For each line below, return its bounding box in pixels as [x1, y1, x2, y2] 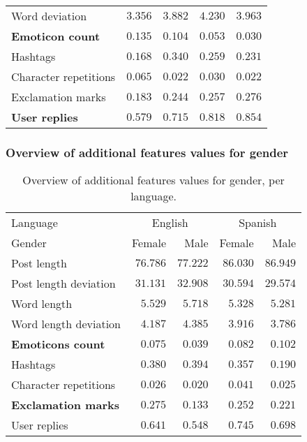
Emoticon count [11, 28, 100, 44]
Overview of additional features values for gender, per [22, 172, 285, 189]
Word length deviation [11, 316, 121, 332]
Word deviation [11, 8, 87, 24]
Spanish [239, 214, 277, 231]
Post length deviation [11, 275, 116, 292]
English [151, 214, 188, 231]
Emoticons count [11, 336, 105, 353]
